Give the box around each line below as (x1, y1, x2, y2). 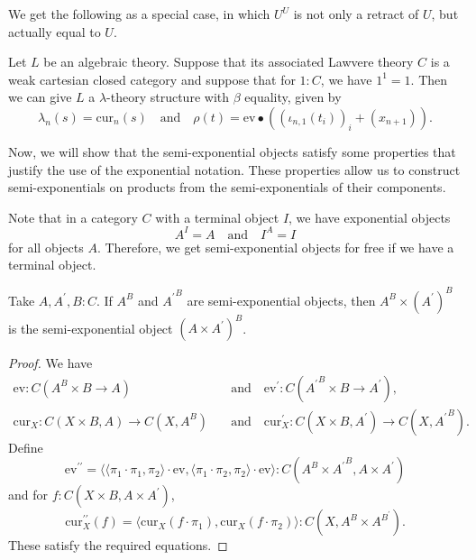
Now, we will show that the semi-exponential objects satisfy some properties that (8, 142, 456, 161)
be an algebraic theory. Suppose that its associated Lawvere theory (43, 52, 414, 71)
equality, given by (244, 87, 342, 106)
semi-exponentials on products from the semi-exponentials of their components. (8, 178, 446, 197)
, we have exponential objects (288, 207, 451, 226)
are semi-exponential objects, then (187, 290, 376, 309)
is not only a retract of (293, 5, 419, 23)
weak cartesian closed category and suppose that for (8, 69, 296, 88)
